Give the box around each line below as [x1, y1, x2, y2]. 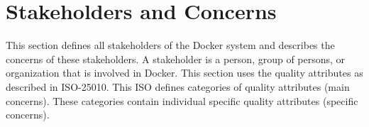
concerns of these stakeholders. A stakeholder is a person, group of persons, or [6, 51, 346, 66]
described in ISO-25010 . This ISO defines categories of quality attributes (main [6, 79, 350, 94]
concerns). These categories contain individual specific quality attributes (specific [6, 93, 358, 108]
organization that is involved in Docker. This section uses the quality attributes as [6, 65, 363, 80]
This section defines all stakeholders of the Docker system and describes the [6, 38, 335, 53]
